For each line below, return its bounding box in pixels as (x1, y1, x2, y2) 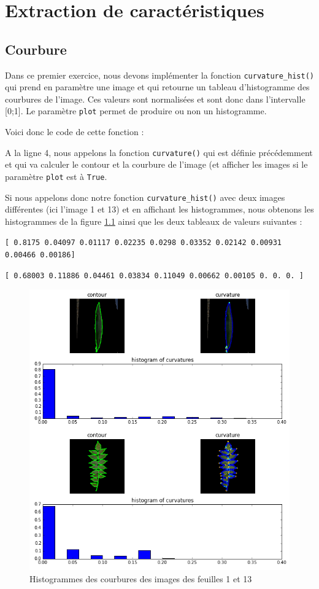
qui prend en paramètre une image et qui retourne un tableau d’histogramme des (5, 80, 310, 93)
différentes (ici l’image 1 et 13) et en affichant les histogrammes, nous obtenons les (5, 203, 314, 216)
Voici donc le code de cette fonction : (5, 125, 144, 138)
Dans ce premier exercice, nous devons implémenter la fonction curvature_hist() (5, 68, 314, 81)
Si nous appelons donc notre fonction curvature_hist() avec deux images (5, 190, 285, 203)
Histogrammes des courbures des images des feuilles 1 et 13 (29, 572, 252, 585)
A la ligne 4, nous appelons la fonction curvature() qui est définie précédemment (5, 146, 313, 158)
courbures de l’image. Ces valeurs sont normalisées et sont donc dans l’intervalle (5, 92, 306, 105)
